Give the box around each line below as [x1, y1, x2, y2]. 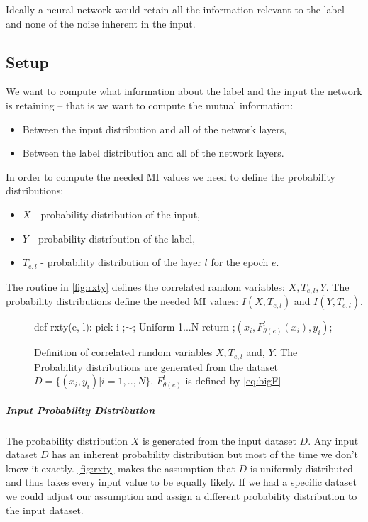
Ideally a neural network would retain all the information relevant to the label [6, 2, 345, 16]
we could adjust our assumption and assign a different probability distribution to [6, 489, 357, 504]
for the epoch [211, 255, 269, 270]
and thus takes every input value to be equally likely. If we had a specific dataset [6, 474, 357, 489]
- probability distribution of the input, [34, 206, 201, 221]
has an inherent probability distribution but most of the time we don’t [52, 447, 359, 462]
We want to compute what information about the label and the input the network [6, 84, 362, 99]
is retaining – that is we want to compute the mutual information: [6, 97, 294, 112]
